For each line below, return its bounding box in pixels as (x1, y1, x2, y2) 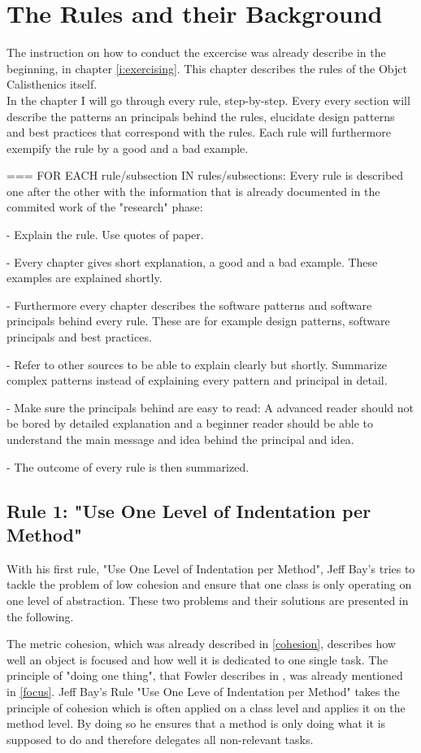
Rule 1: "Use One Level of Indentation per (7, 498, 371, 523)
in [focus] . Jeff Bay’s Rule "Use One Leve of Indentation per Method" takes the (7, 682, 400, 699)
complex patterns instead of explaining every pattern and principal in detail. (7, 372, 388, 389)
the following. (7, 607, 74, 625)
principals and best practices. (7, 329, 152, 346)
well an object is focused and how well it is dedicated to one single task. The (7, 651, 388, 668)
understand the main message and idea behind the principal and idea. (7, 431, 354, 447)
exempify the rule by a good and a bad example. (7, 139, 249, 156)
